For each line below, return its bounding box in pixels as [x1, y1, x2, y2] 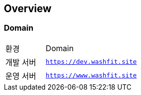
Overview [4, 2, 52, 15]
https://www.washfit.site [46, 72, 137, 79]
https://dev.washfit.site [46, 58, 137, 66]
